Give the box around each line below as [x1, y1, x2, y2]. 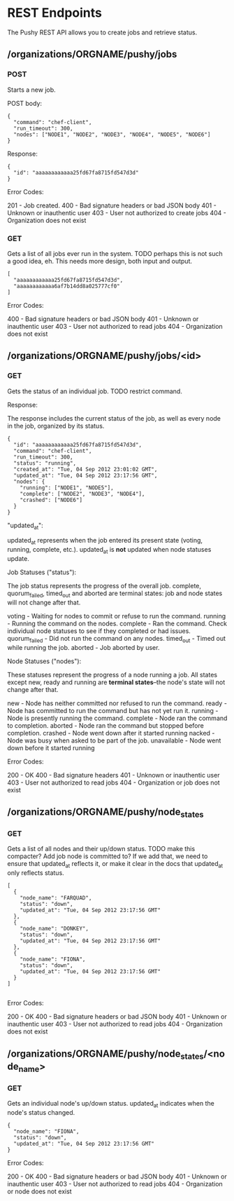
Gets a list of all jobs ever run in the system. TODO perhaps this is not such [7, 249, 224, 257]
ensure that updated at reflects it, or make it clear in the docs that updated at [7, 860, 224, 870]
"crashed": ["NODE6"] [20, 496, 82, 503]
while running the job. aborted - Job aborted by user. [7, 643, 160, 651]
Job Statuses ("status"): [7, 568, 77, 576]
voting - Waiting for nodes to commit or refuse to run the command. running [7, 611, 226, 620]
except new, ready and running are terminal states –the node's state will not [7, 678, 226, 686]
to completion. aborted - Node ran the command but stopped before [7, 721, 204, 730]
